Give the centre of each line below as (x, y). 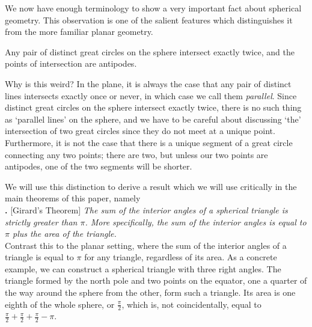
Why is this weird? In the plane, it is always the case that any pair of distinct (148, 83)
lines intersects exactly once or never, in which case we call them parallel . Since (151, 95)
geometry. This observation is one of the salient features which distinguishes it (149, 20)
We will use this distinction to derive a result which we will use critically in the (151, 186)
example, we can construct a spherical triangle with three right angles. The (143, 268)
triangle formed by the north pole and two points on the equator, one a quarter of (156, 280)
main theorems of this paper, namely (73, 198)
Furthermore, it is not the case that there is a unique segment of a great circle (149, 142)
